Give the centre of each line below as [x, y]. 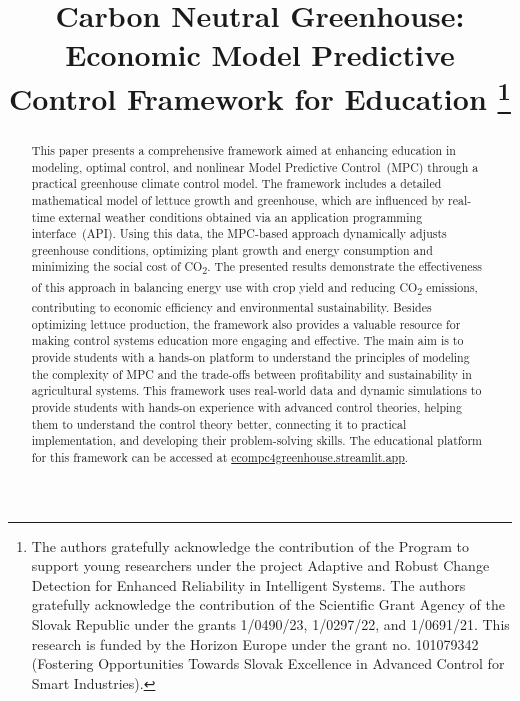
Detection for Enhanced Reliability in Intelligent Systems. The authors [248, 584]
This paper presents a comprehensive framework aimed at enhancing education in [243, 149]
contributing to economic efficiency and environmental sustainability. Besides [231, 307]
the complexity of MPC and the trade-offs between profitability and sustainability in [251, 373]
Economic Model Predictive [260, 54]
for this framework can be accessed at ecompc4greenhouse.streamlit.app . [220, 456]
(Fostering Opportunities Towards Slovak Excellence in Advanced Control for [268, 663]
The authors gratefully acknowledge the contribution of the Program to [250, 545]
